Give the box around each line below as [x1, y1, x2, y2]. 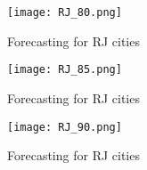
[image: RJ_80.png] [7, 6, 122, 19]
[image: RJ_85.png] [7, 63, 122, 77]
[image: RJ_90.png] [7, 120, 122, 134]
